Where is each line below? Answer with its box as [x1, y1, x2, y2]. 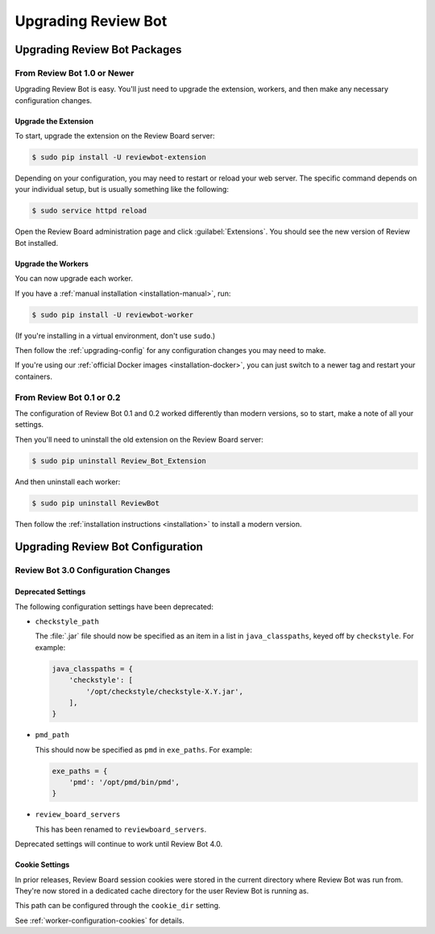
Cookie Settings [14, 860, 70, 870]
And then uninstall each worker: [14, 476, 121, 487]
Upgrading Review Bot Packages [14, 43, 182, 56]
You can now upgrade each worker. [14, 274, 133, 284]
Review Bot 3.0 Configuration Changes [14, 565, 171, 576]
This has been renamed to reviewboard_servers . [35, 824, 207, 834]
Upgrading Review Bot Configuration [14, 540, 203, 554]
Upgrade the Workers [14, 259, 89, 268]
